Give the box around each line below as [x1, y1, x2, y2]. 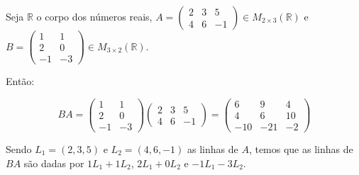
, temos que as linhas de [248, 141, 353, 156]
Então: [6, 74, 35, 89]
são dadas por [23, 155, 84, 170]
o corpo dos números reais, [36, 9, 153, 23]
